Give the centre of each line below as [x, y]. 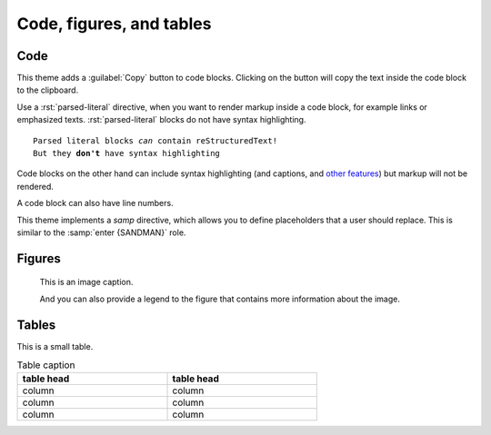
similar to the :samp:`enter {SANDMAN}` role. [101, 232]
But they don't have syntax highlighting [126, 153]
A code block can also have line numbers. [95, 203]
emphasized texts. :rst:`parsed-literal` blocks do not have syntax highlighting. [161, 120]
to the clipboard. [48, 90]
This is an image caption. [86, 282]
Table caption [46, 365]
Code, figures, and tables [114, 24]
